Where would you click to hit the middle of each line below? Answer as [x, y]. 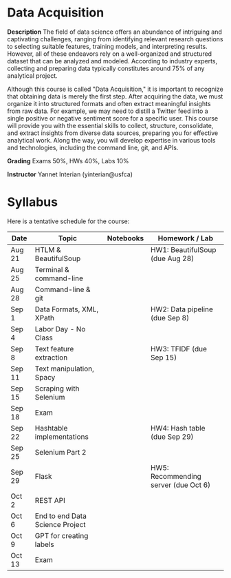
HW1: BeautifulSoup [183, 249]
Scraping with [57, 389]
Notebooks [125, 238]
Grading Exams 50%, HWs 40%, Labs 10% [68, 161]
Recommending [176, 476]
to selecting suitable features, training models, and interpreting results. [107, 46]
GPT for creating [62, 535]
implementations [62, 437]
